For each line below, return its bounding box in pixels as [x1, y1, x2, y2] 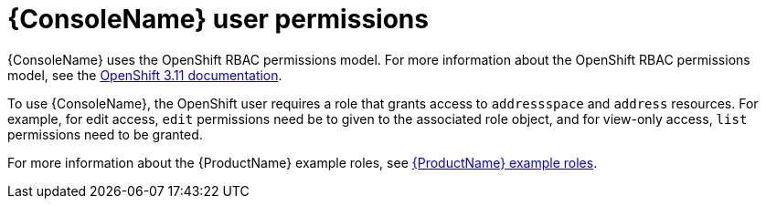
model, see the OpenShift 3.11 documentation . [7, 67, 282, 83]
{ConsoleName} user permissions [7, 4, 429, 35]
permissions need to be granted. [7, 126, 203, 142]
